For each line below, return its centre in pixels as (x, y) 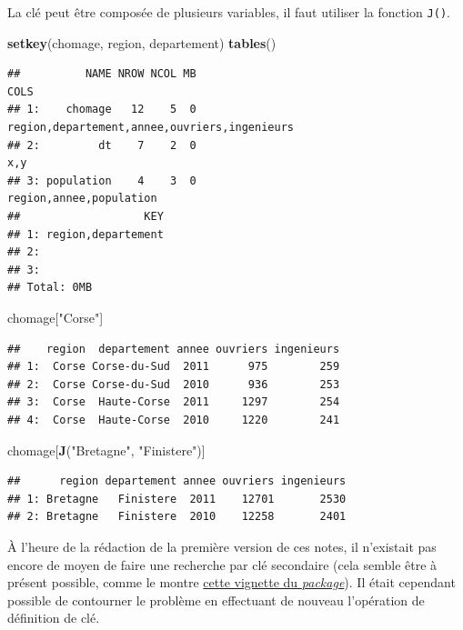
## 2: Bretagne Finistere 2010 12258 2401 (177, 517)
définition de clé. (54, 618)
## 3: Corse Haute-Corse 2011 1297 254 (174, 402)
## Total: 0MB (50, 288)
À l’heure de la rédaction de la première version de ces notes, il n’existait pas (222, 546)
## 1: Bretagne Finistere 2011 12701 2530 (177, 499)
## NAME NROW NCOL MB (102, 74)
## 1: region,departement (86, 234)
